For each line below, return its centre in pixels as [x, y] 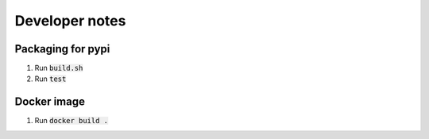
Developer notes [70, 21]
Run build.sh [59, 68]
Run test [50, 79]
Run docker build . [71, 121]
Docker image [50, 102]
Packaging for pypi [62, 49]
